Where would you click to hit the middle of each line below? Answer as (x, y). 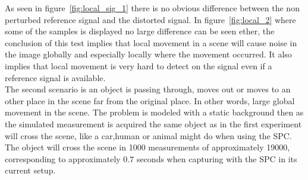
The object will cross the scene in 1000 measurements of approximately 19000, (147, 147)
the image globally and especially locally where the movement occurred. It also (148, 54)
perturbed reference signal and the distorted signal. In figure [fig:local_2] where (150, 19)
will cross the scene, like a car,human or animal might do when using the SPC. (148, 135)
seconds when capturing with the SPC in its (217, 158)
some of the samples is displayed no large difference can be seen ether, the (140, 31)
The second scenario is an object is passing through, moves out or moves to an (148, 89)
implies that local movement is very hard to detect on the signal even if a (139, 65)
